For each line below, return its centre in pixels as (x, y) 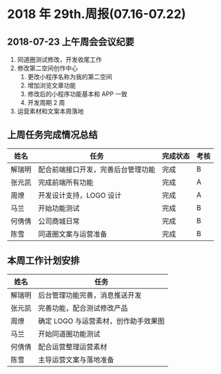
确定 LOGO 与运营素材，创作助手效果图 (102, 321)
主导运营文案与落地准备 (76, 360)
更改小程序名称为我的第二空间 (70, 77)
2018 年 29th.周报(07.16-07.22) (97, 14)
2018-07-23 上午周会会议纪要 (71, 42)
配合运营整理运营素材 (73, 346)
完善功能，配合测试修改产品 (83, 308)
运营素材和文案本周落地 (50, 111)
